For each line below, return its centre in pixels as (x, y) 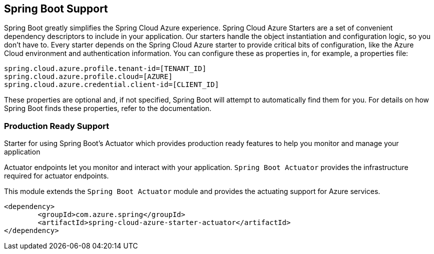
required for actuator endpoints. (56, 176)
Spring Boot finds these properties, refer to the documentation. (108, 108)
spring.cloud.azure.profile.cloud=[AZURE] (88, 77)
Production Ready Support (57, 126)
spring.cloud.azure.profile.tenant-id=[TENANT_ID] (105, 69)
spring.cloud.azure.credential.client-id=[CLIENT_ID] (111, 85)
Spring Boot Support (56, 9)
